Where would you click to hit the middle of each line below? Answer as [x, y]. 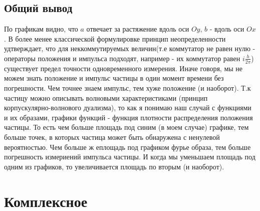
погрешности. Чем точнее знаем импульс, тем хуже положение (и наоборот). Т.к [127, 88]
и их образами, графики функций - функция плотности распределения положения [128, 117]
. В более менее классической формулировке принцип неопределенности [115, 38]
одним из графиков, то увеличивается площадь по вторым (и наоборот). [114, 166]
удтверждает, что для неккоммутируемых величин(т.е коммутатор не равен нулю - [130, 48]
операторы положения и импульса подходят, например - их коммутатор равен [122, 58]
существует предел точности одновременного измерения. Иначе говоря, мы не [123, 68]
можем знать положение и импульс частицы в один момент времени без [114, 78]
